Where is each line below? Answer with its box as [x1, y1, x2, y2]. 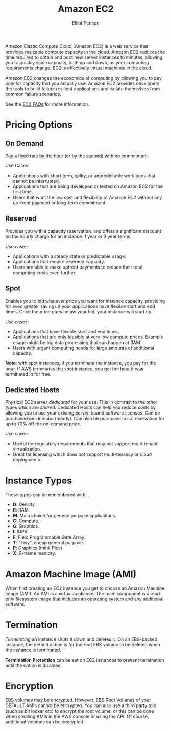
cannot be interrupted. [12, 178, 60, 184]
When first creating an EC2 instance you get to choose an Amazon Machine [5, 585, 165, 591]
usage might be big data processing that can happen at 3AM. [12, 339, 142, 345]
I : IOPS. [12, 529, 29, 535]
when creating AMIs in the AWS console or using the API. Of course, [5, 713, 149, 720]
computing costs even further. [12, 269, 77, 276]
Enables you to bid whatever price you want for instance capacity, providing [5, 298, 165, 304]
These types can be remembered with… [5, 492, 89, 498]
